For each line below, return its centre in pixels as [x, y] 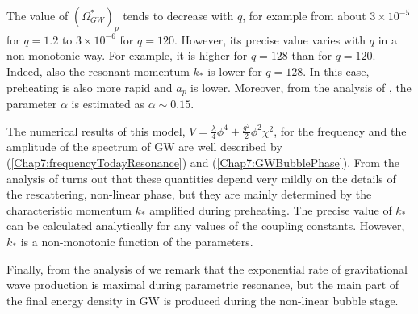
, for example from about [304, 15]
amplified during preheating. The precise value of [271, 209]
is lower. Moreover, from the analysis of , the [301, 87]
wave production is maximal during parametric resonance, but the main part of [203, 285]
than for [311, 55]
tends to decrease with [178, 15]
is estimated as [108, 104]
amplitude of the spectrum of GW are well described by [144, 147]
